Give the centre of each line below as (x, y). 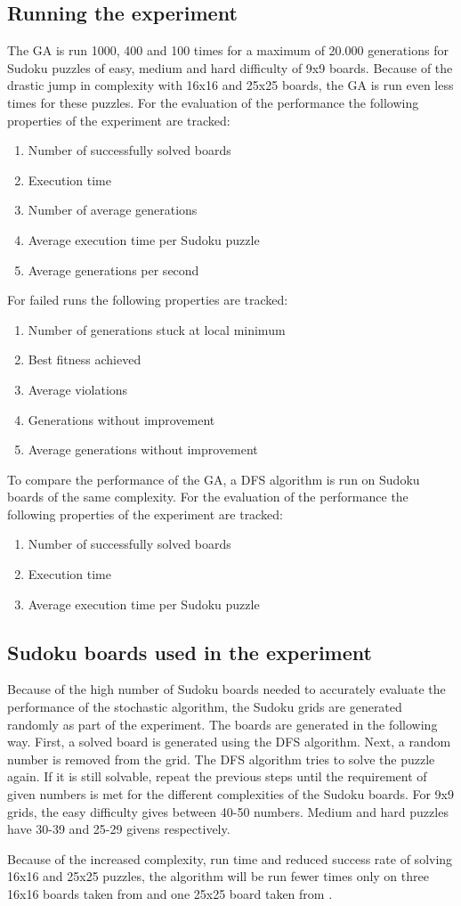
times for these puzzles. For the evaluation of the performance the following (213, 102)
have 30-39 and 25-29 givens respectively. (119, 829)
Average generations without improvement (143, 449)
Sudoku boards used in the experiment (190, 652)
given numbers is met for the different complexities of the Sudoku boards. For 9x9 (230, 794)
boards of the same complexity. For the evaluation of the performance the (208, 497)
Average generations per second (113, 269)
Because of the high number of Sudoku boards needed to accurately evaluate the (226, 689)
